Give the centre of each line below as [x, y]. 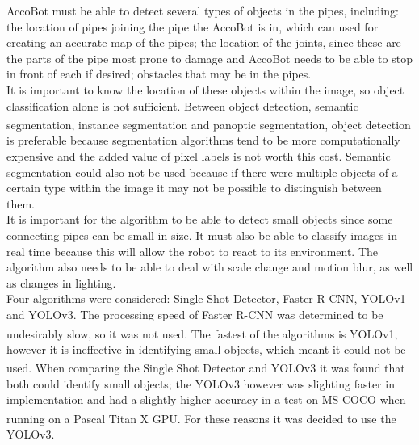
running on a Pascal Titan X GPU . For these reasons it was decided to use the [201, 418]
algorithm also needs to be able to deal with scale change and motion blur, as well [210, 267]
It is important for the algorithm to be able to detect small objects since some [200, 219]
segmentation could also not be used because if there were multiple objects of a [202, 172]
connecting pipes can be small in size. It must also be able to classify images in [202, 235]
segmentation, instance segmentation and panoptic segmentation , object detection [209, 124]
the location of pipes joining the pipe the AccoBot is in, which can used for [193, 26]
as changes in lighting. [61, 282]
